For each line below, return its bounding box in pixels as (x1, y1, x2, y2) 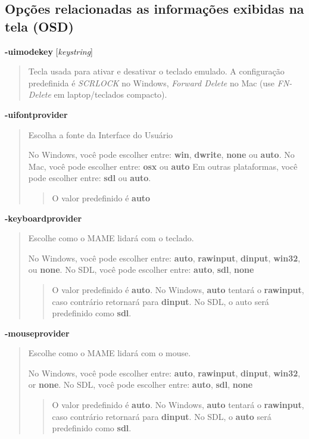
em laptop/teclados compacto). (54, 88, 167, 101)
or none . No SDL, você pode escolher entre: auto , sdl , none (28, 378, 253, 391)
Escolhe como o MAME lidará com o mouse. (28, 347, 191, 359)
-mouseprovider (5, 326, 70, 339)
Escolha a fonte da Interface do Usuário (28, 128, 173, 141)
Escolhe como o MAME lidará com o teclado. (28, 232, 194, 244)
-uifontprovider (5, 108, 68, 120)
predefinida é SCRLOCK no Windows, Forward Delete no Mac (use (28, 76, 275, 89)
